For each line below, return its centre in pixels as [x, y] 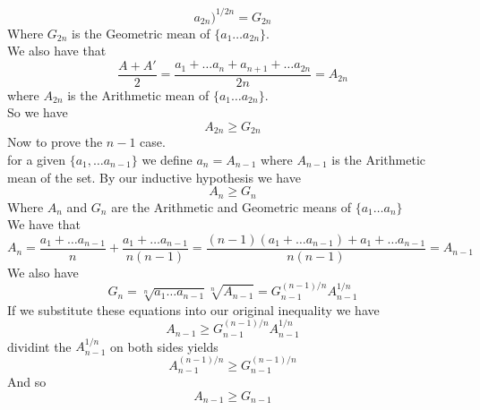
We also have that [57, 51]
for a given [36, 159]
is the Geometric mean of [141, 33]
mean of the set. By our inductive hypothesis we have [154, 177]
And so [27, 382]
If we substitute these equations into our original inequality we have [193, 309]
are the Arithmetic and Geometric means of [231, 206]
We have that [44, 224]
